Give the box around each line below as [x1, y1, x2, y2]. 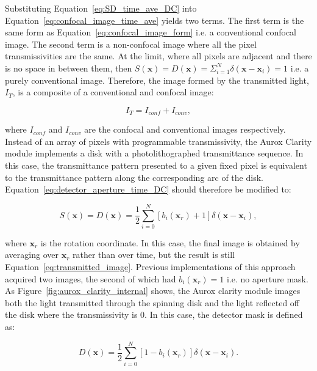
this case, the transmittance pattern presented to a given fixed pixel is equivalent [5, 158, 307, 171]
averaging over [5, 248, 59, 261]
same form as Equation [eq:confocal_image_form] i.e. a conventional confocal [5, 26, 297, 39]
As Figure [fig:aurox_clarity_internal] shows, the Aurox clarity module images [5, 284, 301, 297]
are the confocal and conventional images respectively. [84, 123, 286, 136]
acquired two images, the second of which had [5, 272, 176, 285]
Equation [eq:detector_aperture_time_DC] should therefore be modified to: [5, 183, 291, 196]
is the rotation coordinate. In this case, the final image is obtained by [40, 236, 300, 249]
